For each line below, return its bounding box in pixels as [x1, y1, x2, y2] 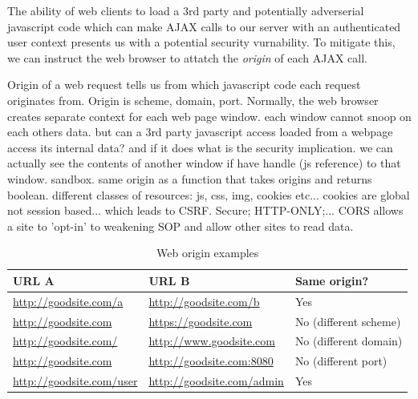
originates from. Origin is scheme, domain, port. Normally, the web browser [7, 91, 379, 108]
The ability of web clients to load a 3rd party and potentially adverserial [7, 2, 364, 18]
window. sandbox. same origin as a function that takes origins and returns [7, 170, 372, 187]
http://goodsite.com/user [13, 373, 138, 389]
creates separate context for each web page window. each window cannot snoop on [7, 107, 412, 124]
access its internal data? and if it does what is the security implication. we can [7, 139, 393, 155]
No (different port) [294, 353, 388, 369]
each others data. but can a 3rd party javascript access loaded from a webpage [7, 123, 393, 140]
